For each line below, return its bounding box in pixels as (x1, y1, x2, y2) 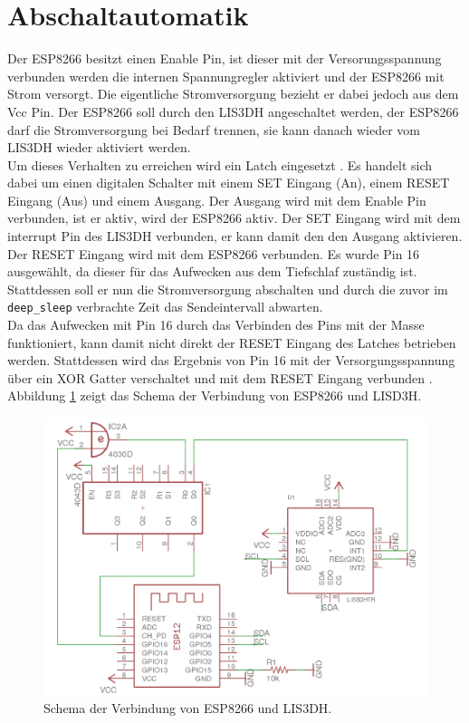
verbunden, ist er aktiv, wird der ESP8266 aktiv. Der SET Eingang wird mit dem (7, 208, 461, 227)
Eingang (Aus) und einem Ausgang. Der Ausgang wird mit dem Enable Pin (7, 190, 426, 209)
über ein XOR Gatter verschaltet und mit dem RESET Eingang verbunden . (7, 368, 433, 387)
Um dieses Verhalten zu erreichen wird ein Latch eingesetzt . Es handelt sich (7, 155, 433, 174)
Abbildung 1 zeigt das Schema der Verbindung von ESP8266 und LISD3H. (7, 386, 422, 405)
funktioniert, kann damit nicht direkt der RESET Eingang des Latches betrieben (7, 333, 456, 352)
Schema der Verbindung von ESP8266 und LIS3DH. (43, 699, 332, 718)
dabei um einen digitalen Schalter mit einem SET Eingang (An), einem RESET (7, 173, 450, 192)
